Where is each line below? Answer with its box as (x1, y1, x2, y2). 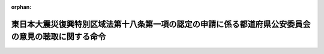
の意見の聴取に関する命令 (11, 32, 106, 42)
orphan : (11, 4, 32, 10)
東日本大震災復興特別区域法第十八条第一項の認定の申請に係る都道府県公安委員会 (11, 19, 311, 29)
